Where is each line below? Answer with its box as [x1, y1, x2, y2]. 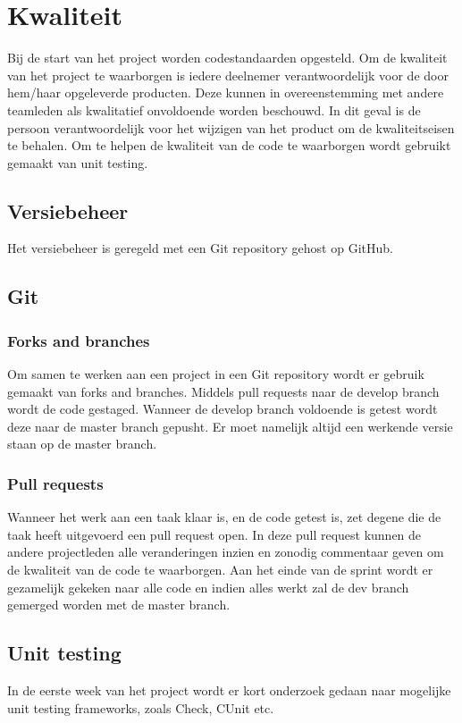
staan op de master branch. [7, 434, 157, 453]
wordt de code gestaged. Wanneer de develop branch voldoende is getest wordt [7, 399, 438, 418]
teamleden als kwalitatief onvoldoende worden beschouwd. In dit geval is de [7, 100, 421, 119]
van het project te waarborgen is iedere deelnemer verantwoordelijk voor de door [7, 65, 449, 84]
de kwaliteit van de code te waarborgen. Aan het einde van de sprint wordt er [7, 560, 433, 579]
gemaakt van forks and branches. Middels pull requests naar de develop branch [7, 382, 440, 400]
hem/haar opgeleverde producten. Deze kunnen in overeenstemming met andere [7, 83, 444, 102]
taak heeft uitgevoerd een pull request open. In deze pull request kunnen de [7, 525, 422, 543]
